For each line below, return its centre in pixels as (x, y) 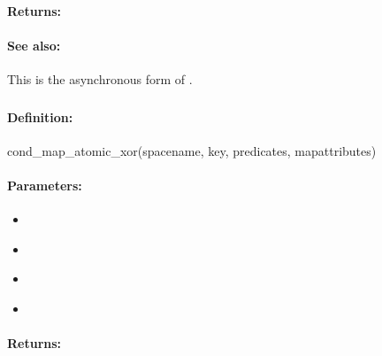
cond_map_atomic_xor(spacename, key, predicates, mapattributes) (192, 150)
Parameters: (45, 185)
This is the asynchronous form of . (100, 78)
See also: (34, 45)
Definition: (40, 116)
